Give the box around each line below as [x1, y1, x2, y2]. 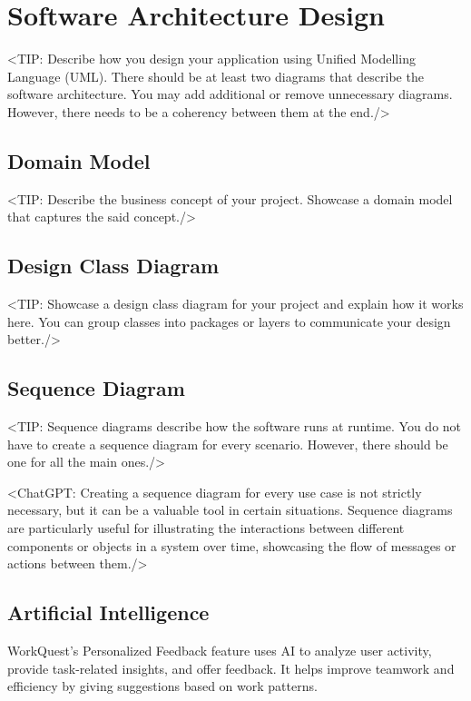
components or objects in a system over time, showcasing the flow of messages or [7, 536, 456, 555]
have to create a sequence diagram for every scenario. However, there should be [7, 434, 448, 453]
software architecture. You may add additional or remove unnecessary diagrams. [7, 84, 453, 104]
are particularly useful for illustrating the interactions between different [7, 518, 405, 538]
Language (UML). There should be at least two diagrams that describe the [7, 66, 424, 85]
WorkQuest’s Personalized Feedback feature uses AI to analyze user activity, [7, 641, 432, 660]
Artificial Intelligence [7, 598, 210, 627]
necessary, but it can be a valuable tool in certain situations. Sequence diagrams [7, 500, 453, 519]
